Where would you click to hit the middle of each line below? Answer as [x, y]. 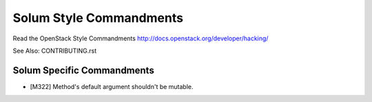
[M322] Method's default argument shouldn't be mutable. [112, 86]
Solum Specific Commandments [83, 70]
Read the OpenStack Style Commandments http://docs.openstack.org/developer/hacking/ [141, 38]
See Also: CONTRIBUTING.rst [54, 51]
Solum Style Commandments [98, 18]
